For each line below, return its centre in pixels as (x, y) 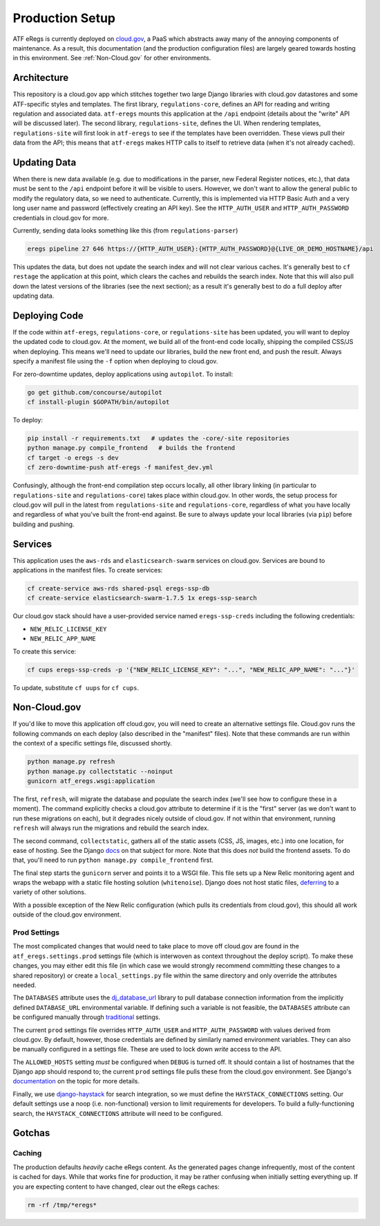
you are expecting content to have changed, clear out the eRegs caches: (116, 1187)
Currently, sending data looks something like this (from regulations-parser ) (125, 231)
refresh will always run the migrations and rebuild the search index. (111, 828)
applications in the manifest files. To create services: (88, 570)
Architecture (41, 78)
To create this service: (45, 651)
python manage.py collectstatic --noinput (100, 771)
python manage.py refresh (71, 762)
